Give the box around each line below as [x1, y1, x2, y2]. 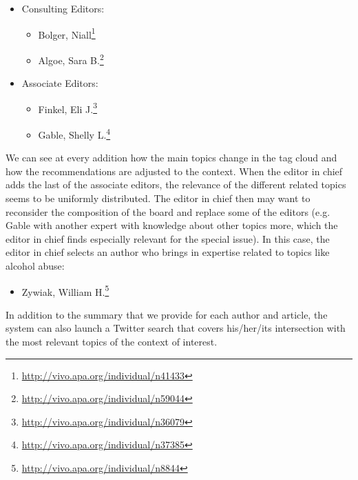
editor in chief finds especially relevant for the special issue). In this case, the [6, 231, 330, 246]
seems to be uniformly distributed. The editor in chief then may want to [6, 190, 310, 205]
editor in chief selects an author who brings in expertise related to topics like [6, 245, 330, 259]
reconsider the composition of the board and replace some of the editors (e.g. [6, 204, 330, 219]
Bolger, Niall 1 [38, 25, 96, 41]
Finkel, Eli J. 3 [38, 99, 97, 116]
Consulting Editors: [21, 1, 105, 15]
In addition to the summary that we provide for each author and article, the [6, 307, 328, 321]
